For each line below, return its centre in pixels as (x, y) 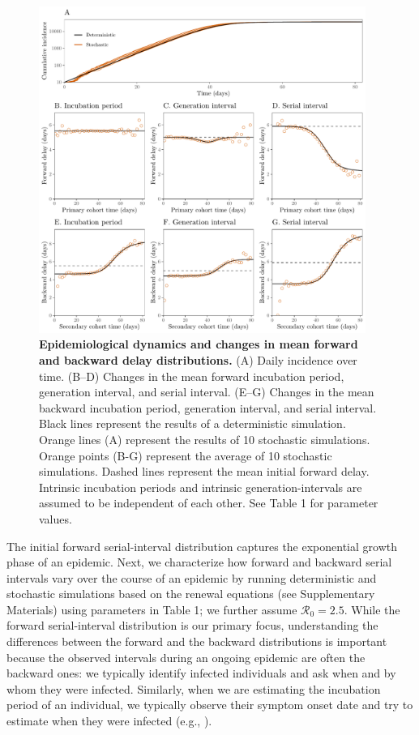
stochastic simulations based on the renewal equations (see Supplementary (191, 594)
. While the (372, 609)
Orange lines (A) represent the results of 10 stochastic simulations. (205, 439)
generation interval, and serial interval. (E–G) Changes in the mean (207, 392)
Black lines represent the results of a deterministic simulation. (192, 423)
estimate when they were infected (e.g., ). (109, 721)
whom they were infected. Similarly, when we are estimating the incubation (194, 688)
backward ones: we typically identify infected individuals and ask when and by (201, 673)
